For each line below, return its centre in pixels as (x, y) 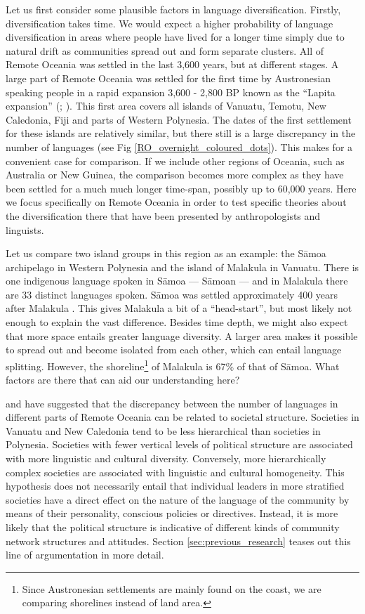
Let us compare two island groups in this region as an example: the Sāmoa (166, 253)
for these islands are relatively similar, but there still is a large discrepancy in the (181, 133)
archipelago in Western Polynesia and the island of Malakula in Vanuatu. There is (182, 267)
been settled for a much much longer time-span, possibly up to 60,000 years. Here (181, 188)
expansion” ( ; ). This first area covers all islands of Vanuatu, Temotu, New (166, 106)
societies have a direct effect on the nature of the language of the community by (178, 499)
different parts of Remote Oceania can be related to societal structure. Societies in (182, 417)
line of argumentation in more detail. (85, 555)
